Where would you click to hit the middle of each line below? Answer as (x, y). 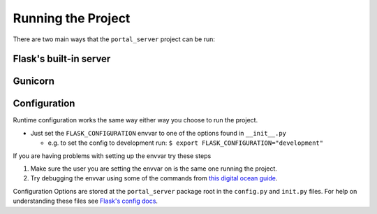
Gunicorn (34, 81)
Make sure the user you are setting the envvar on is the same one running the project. (154, 169)
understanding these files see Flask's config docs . (86, 201)
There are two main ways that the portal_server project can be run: (114, 39)
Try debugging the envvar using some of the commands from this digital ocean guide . (154, 178)
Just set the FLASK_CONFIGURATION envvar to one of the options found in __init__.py (158, 133)
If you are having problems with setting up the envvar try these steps (112, 156)
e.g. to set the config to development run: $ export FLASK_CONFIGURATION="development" (186, 143)
